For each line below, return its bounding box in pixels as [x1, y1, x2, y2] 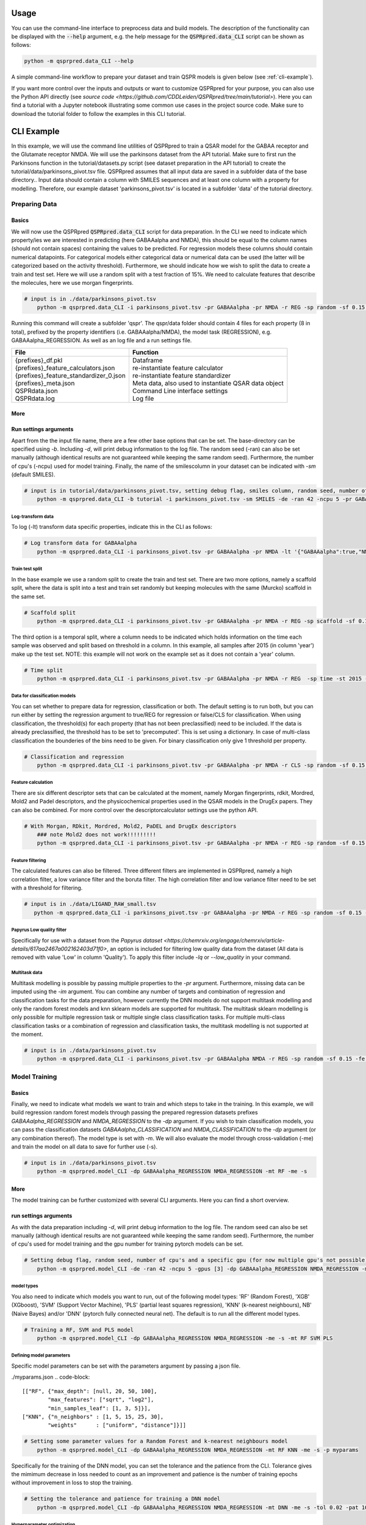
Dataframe [132, 356, 163, 364]
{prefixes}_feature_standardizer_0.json [15, 371, 126, 379]
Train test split [11, 566, 43, 572]
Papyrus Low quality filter [11, 927, 67, 933]
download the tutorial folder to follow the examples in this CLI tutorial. [11, 110, 186, 117]
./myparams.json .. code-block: [11, 1373, 90, 1381]
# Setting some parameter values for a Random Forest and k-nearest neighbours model [24, 1438, 288, 1445]
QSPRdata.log [15, 394, 55, 403]
